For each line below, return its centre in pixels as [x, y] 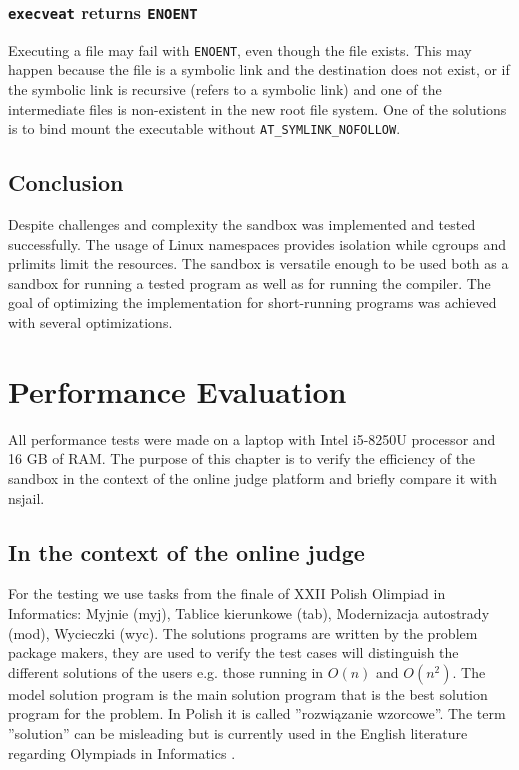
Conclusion [66, 182]
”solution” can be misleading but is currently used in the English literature [238, 732]
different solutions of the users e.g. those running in [166, 671]
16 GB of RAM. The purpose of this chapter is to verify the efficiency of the [242, 458]
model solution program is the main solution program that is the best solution [248, 693]
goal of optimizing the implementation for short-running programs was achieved [252, 302]
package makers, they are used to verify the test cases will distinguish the [233, 652]
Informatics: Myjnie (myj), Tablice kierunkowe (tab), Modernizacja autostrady [249, 612]
